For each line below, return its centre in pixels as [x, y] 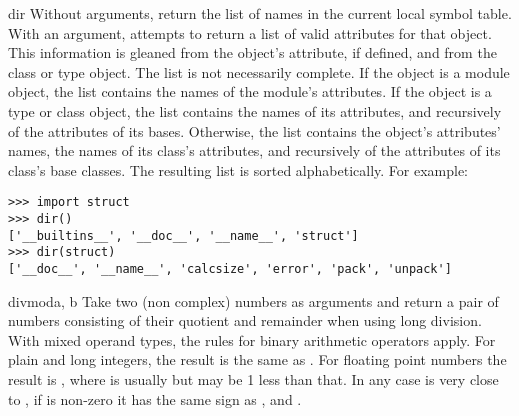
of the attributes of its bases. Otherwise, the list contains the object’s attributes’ [254, 130]
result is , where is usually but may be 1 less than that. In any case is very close [253, 379]
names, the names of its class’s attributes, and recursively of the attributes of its [254, 150]
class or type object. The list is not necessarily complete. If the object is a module [259, 71]
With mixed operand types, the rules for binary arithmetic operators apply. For [252, 339]
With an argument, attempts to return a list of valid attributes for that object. [250, 32]
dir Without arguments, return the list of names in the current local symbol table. [260, 13]
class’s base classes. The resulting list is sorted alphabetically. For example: [238, 169]
